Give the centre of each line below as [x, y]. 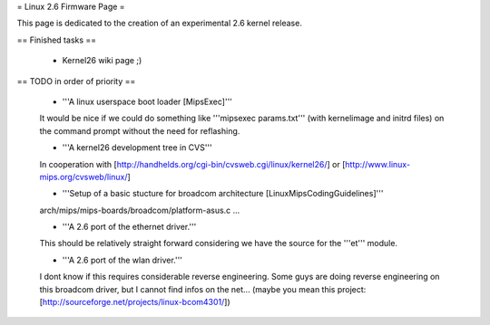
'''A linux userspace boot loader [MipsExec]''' [147, 101]
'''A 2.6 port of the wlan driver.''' [122, 260]
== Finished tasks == [57, 40]
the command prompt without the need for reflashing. [140, 130]
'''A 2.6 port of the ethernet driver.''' [129, 227]
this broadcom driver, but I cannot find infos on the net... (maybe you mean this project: [203, 289]
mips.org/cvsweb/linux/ [83, 177]
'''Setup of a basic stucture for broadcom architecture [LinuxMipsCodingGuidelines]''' [223, 194]
